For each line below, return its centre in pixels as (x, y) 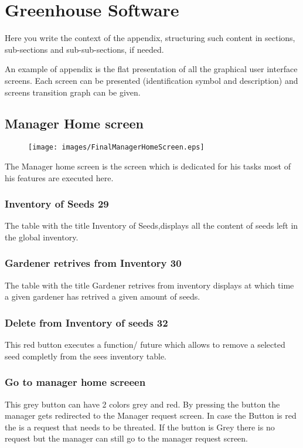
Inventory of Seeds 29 (57, 204)
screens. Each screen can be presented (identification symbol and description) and (151, 80)
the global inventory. (42, 237)
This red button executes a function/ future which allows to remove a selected (145, 345)
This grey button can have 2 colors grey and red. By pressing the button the (142, 404)
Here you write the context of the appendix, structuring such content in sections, (150, 38)
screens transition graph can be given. (73, 92)
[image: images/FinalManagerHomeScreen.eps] (116, 147)
